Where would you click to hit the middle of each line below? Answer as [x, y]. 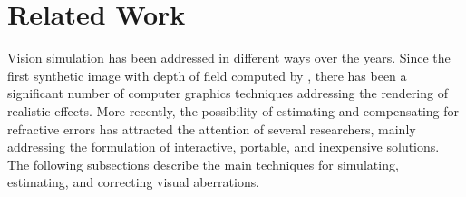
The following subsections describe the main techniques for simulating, [203, 164]
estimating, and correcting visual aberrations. [134, 182]
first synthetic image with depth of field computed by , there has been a [207, 75]
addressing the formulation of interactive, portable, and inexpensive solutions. [223, 147]
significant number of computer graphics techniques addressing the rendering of [228, 93]
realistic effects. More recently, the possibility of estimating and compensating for [233, 110]
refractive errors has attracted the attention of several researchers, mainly [212, 128]
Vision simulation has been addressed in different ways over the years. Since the [229, 58]
